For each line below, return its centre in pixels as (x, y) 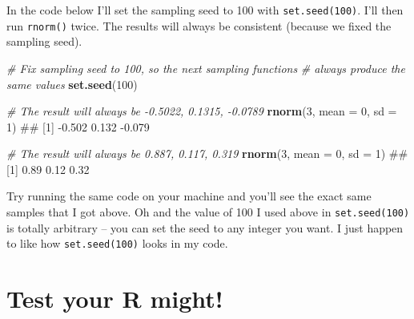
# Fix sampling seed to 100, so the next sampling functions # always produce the (206, 68)
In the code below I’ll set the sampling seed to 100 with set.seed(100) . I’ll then (205, 10)
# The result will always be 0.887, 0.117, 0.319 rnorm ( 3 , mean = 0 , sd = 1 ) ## (207, 153)
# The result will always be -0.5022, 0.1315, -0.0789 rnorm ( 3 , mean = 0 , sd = (202, 111)
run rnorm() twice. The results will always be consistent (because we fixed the (199, 25)
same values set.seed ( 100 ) (72, 84)
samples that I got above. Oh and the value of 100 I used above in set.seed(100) (208, 212)
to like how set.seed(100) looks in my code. (117, 243)
